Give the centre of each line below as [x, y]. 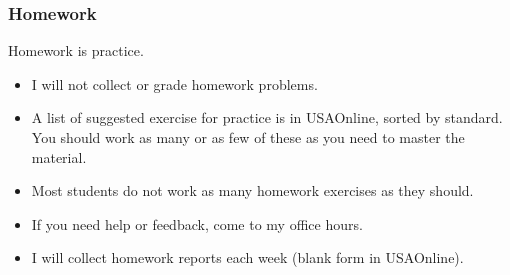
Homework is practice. [76, 50]
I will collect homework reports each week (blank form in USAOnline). [247, 257]
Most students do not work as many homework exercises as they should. [252, 190]
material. [59, 156]
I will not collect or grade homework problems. [174, 83]
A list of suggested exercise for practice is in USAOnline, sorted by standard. [267, 117]
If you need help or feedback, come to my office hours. [197, 223]
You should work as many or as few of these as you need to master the [248, 137]
